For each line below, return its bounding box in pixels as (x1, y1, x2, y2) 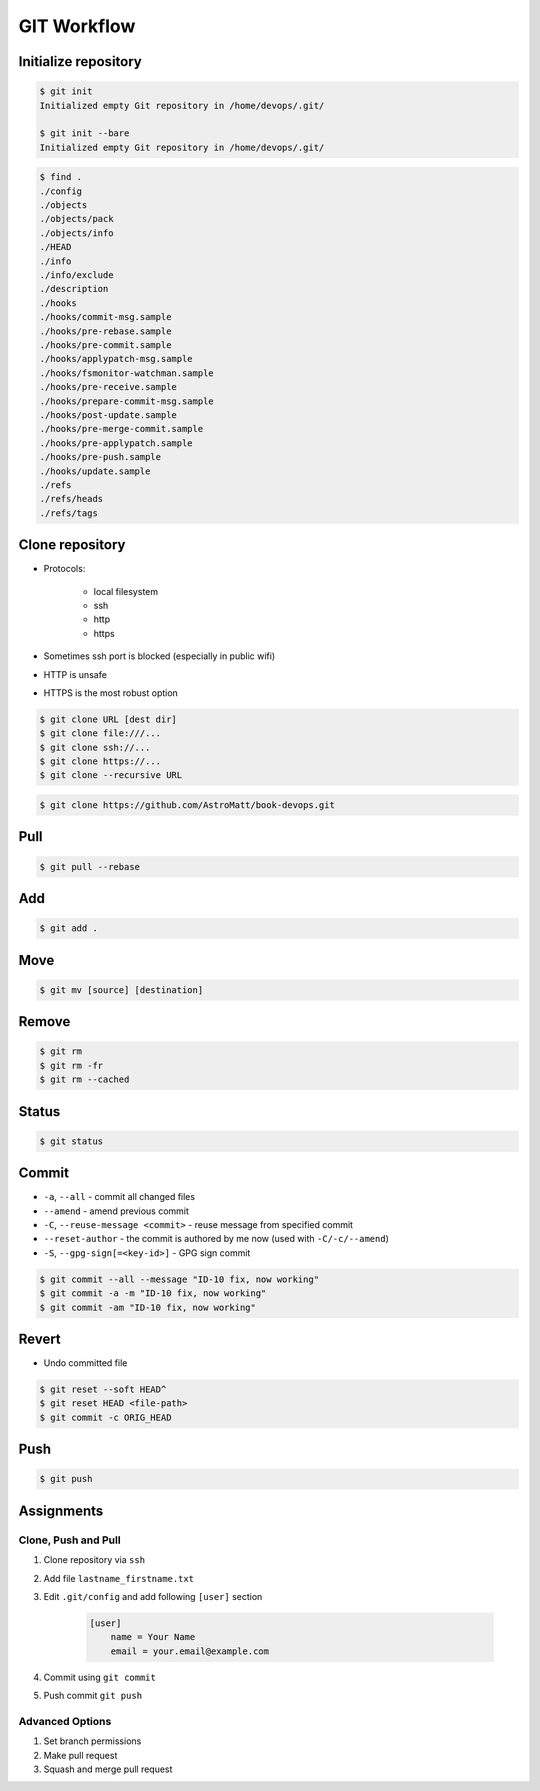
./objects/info (39, 227, 114, 239)
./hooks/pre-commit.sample (39, 339, 172, 350)
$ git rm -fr (39, 1060, 104, 1071)
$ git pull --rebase (39, 861, 140, 872)
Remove (18, 1013, 71, 1030)
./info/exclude (39, 270, 114, 281)
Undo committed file (43, 1357, 128, 1369)
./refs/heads (39, 493, 104, 505)
